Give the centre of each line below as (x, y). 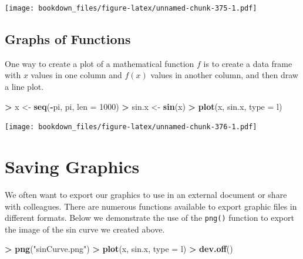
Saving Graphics (72, 166)
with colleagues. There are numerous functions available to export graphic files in (151, 206)
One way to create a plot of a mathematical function (100, 63)
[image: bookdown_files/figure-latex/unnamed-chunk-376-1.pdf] (131, 127)
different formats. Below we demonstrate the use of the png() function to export (149, 218)
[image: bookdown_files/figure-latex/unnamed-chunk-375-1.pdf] (131, 8)
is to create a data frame (248, 63)
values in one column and (76, 75)
